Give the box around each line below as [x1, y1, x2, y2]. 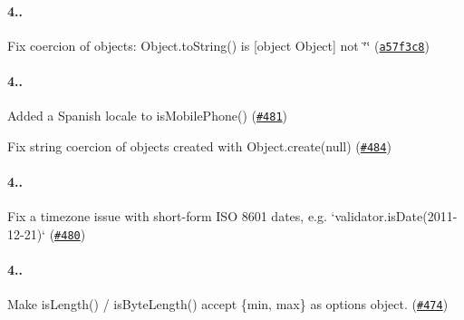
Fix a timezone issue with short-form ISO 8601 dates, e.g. [7, 207, 327, 226]
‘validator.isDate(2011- [331, 207, 458, 226]
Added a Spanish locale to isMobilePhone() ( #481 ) [7, 106, 288, 125]
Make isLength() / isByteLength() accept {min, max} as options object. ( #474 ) [7, 295, 449, 314]
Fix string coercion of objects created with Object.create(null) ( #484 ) [7, 136, 391, 155]
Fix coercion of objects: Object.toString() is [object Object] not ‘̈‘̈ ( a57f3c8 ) [7, 35, 430, 54]
